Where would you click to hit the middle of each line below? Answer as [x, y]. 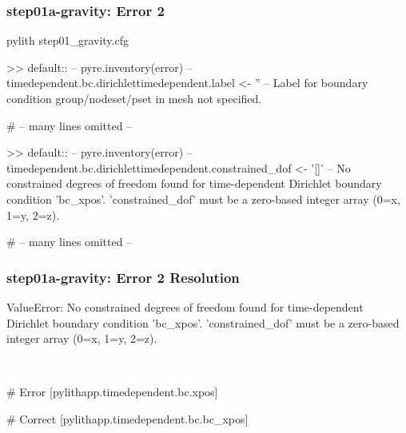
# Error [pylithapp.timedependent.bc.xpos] [112, 392]
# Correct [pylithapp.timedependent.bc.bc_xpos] [127, 418]
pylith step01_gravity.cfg [68, 40]
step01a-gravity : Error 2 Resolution [123, 277]
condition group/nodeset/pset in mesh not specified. [134, 98]
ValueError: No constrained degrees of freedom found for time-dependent [185, 306]
